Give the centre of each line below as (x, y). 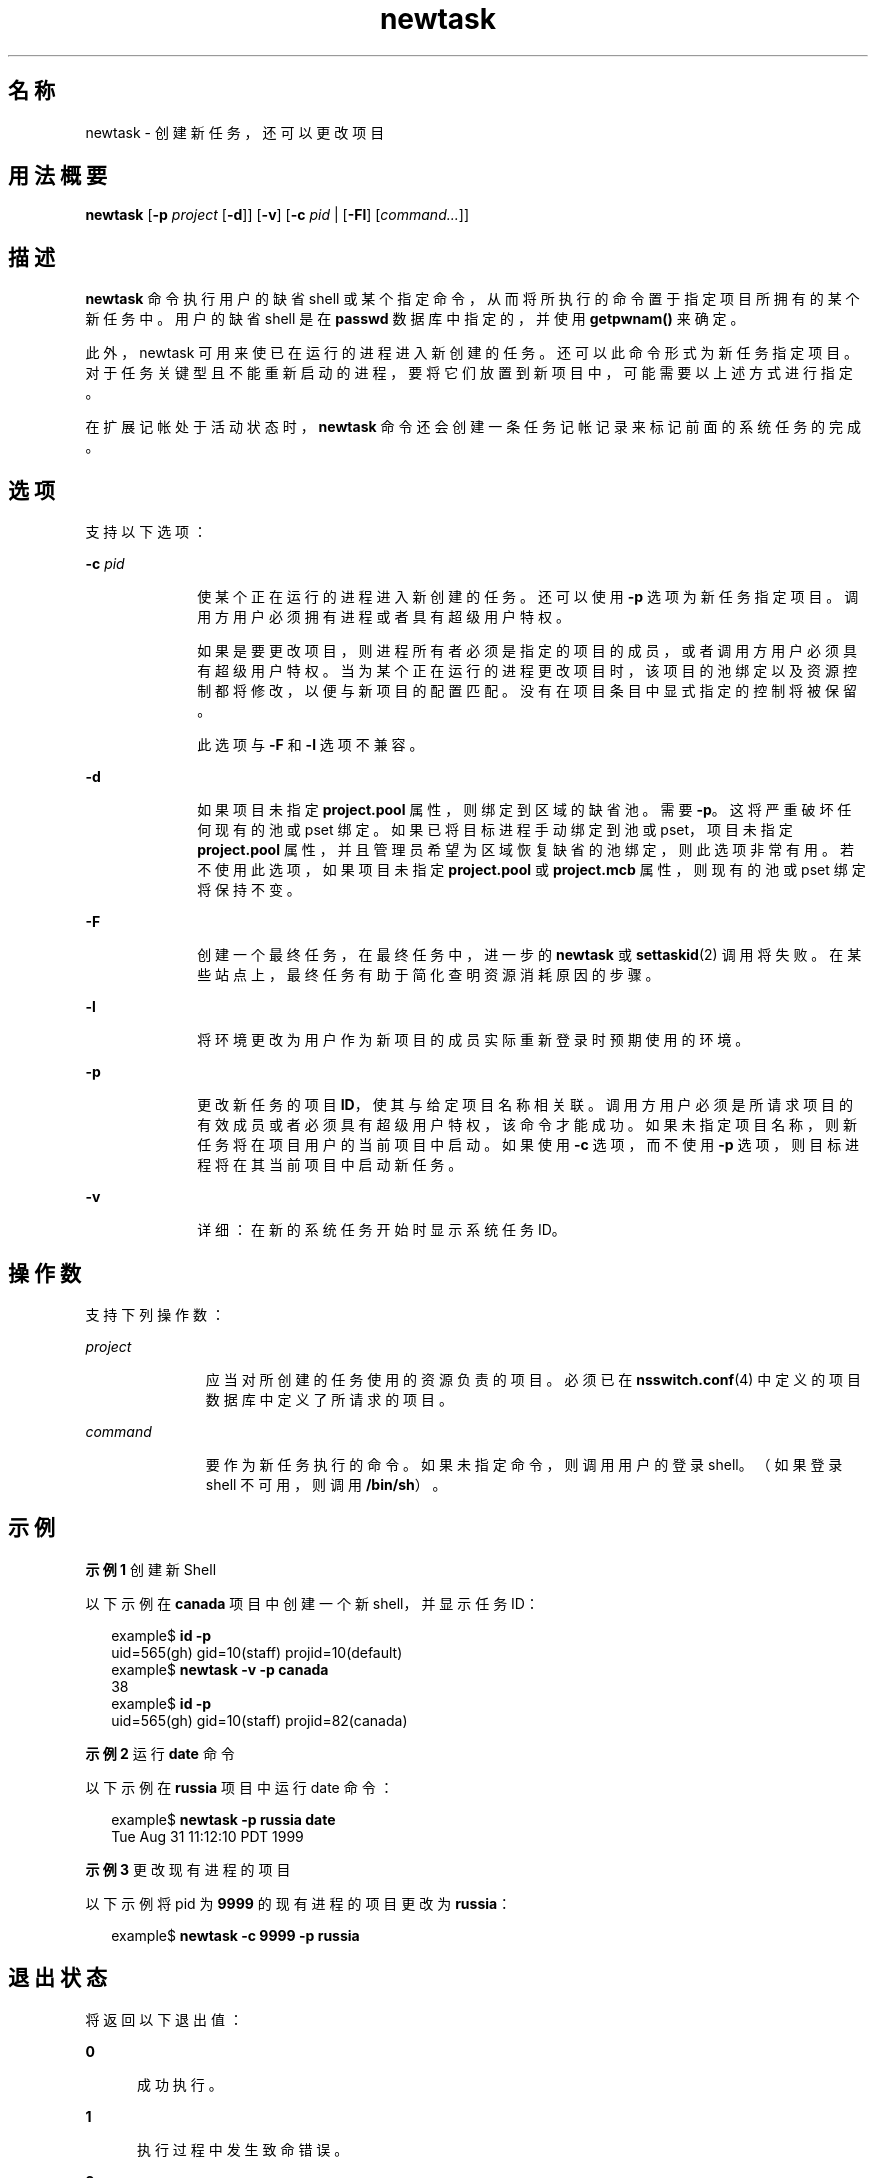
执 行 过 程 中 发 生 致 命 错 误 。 (243, 2149)
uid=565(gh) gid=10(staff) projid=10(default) (257, 1652)
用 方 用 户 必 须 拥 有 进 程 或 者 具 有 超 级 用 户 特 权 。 (383, 617)
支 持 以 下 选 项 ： (146, 532)
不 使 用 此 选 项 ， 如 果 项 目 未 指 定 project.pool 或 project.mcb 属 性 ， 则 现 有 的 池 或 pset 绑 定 (531, 870)
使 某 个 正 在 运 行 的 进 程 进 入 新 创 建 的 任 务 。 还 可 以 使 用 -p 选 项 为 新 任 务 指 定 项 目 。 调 (528, 597)
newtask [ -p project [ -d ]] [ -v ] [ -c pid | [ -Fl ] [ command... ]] (277, 215)
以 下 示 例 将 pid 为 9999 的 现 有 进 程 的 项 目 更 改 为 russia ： (298, 1903)
